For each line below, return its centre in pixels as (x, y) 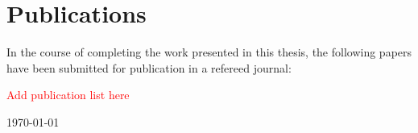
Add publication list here (68, 95)
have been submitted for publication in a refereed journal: (149, 67)
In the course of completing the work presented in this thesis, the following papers (209, 52)
